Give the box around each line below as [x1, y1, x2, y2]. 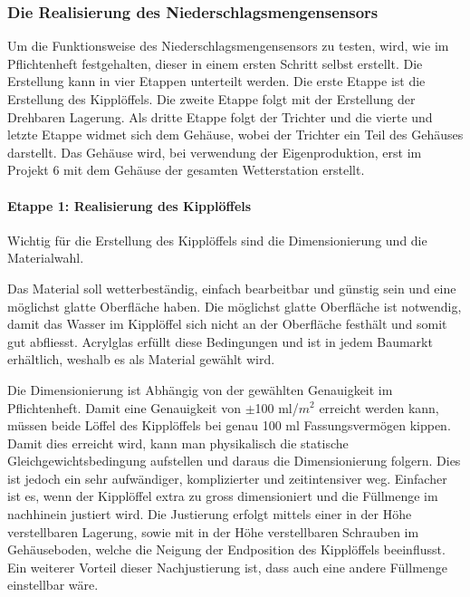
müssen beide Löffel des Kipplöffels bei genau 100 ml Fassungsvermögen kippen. [7, 416, 451, 435]
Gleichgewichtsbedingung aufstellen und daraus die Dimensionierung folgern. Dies [7, 451, 461, 470]
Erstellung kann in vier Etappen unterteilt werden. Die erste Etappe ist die [7, 72, 426, 91]
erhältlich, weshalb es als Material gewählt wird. [7, 350, 275, 369]
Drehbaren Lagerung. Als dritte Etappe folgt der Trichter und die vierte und [7, 107, 433, 126]
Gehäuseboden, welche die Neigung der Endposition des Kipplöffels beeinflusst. [7, 540, 446, 559]
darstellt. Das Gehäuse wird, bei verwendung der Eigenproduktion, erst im [7, 142, 422, 161]
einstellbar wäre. [7, 575, 99, 594]
